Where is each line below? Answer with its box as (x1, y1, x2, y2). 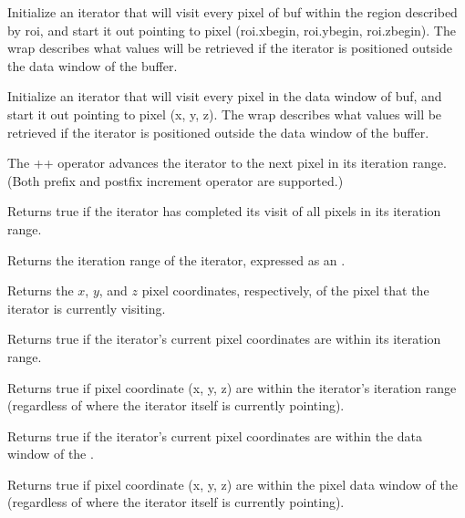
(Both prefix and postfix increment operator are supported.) (7, 171, 344, 190)
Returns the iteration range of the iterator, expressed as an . (7, 250, 346, 269)
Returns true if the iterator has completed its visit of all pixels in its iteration (7, 202, 441, 221)
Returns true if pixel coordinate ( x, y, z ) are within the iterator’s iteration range (7, 378, 457, 397)
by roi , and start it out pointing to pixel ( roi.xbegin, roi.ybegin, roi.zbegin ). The (7, 20, 456, 39)
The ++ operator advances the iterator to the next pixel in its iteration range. (7, 153, 447, 172)
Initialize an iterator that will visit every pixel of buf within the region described (7, 3, 458, 21)
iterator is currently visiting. (7, 298, 166, 317)
